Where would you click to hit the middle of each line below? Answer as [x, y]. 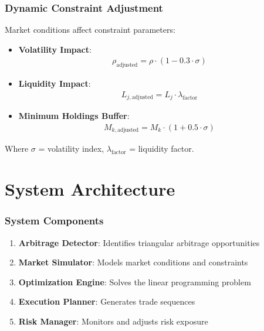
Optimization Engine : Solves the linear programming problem [135, 281]
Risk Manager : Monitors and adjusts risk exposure [113, 321]
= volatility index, [71, 149]
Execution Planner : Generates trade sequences [107, 301]
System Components [54, 221]
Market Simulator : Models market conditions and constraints [133, 262]
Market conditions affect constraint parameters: [90, 30]
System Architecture [90, 189]
